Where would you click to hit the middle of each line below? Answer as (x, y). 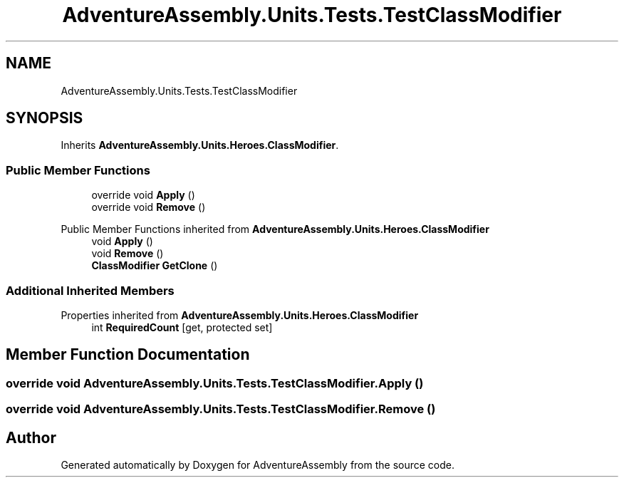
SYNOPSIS (45, 118)
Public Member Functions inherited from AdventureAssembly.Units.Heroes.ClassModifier (275, 229)
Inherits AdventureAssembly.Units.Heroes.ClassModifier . (200, 145)
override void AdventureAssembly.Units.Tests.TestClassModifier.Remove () (221, 409)
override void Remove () (149, 207)
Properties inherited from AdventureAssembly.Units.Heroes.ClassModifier (240, 315)
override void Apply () (143, 195)
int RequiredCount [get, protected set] (182, 327)
